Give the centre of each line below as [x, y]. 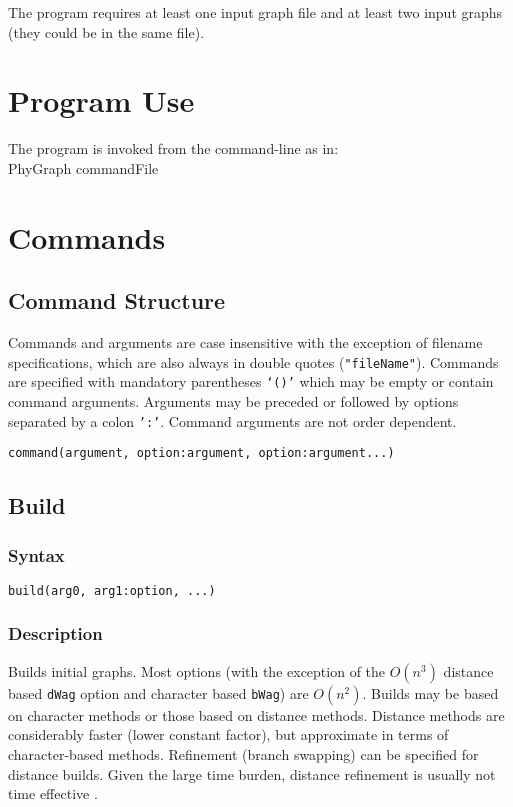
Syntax [36, 554]
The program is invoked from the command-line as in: [173, 148]
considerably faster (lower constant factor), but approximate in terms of [228, 734]
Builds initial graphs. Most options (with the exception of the [197, 670]
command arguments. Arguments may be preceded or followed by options [233, 400]
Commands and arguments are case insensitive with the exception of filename [245, 342]
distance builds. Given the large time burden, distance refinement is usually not [252, 773]
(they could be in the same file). [106, 31]
